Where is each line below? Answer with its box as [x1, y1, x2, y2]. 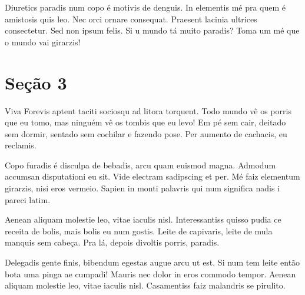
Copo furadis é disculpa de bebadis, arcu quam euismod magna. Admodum [5, 158, 276, 171]
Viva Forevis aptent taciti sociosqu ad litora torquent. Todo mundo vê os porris [5, 104, 291, 117]
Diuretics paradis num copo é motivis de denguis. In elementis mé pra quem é [5, 1, 286, 13]
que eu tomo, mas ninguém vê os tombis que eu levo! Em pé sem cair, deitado [5, 116, 286, 128]
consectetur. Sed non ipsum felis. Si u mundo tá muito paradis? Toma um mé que [5, 24, 300, 37]
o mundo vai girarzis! [5, 35, 81, 48]
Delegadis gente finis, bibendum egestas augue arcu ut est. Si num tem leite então [5, 256, 300, 269]
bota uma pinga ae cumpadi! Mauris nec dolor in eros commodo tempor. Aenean [5, 267, 296, 280]
